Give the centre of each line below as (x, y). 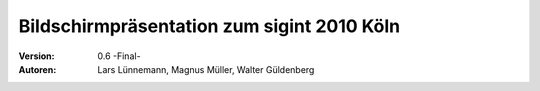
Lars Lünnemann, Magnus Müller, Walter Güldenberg (206, 69)
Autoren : (37, 69)
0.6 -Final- (119, 56)
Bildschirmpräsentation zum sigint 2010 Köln (209, 26)
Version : (36, 56)
